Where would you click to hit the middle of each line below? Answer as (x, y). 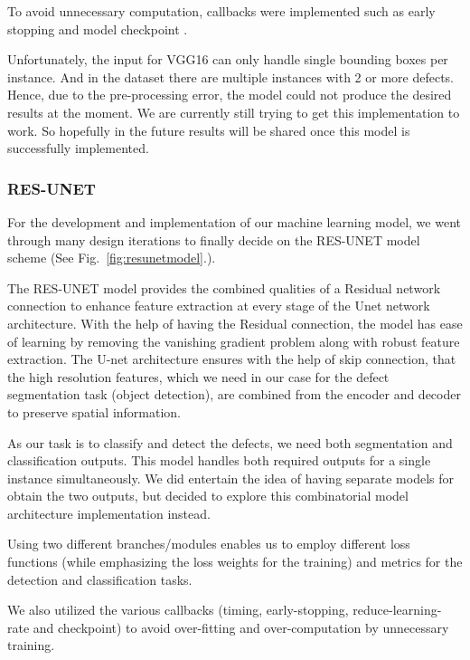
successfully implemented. (78, 148)
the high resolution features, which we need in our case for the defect (198, 376)
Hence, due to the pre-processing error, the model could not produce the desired (230, 95)
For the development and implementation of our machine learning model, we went (234, 221)
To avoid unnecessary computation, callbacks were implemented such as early (221, 11)
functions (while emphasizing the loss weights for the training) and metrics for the (235, 562)
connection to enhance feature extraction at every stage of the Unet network (219, 306)
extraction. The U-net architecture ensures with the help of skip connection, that (232, 359)
